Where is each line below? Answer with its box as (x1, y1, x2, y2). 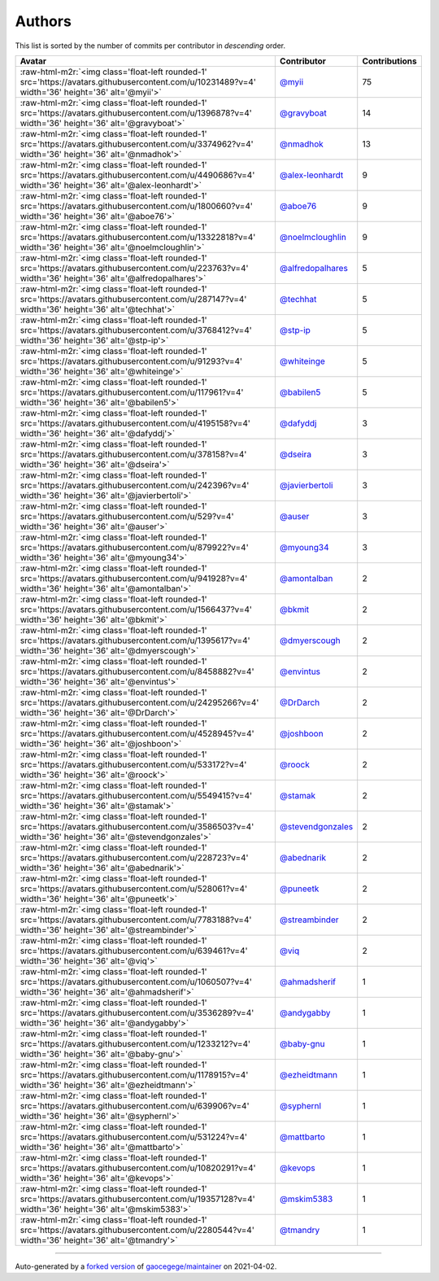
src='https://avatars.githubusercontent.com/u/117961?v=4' (20, 387, 244, 398)
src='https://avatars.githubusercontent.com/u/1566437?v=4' (20, 603, 252, 614)
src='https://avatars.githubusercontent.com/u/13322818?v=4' (20, 231, 256, 243)
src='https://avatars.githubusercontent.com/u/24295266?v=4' (20, 697, 259, 708)
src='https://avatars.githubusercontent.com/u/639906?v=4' (20, 1100, 250, 1111)
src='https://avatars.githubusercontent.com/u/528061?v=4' (20, 883, 248, 894)
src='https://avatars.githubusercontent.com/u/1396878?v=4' (20, 107, 252, 118)
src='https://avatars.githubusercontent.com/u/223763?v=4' (20, 262, 249, 273)
